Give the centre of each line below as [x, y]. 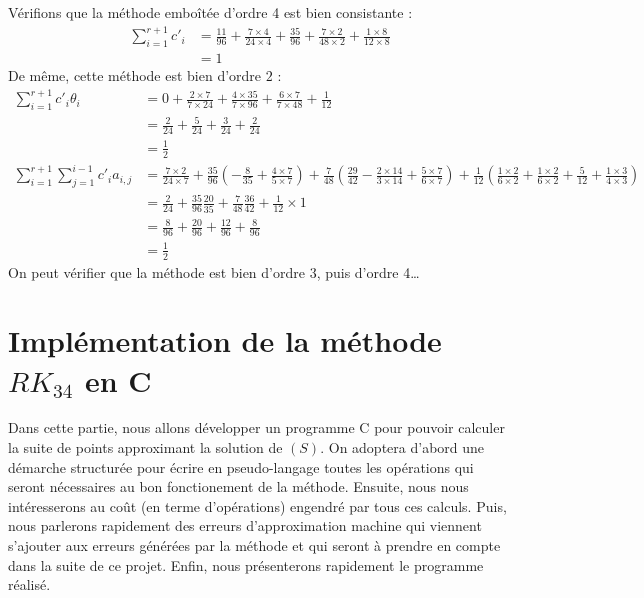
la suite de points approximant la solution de [145, 447]
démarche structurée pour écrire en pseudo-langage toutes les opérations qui [241, 466]
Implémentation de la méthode [225, 340]
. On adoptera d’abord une [402, 447]
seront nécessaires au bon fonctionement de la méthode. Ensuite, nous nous [238, 486]
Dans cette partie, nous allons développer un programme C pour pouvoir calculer [256, 427]
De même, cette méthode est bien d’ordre [135, 74]
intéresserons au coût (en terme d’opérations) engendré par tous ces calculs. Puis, [257, 505]
